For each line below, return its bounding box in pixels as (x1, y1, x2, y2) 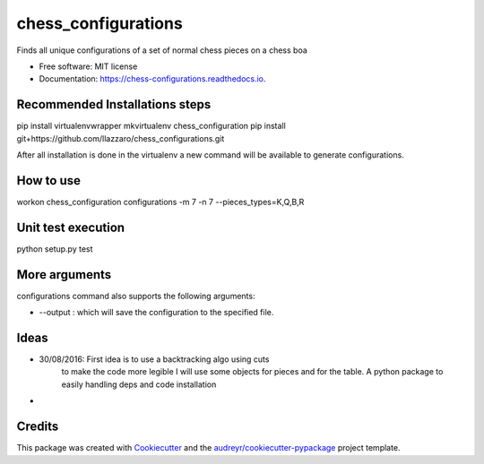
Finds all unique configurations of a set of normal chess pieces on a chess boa (16, 45, 308, 56)
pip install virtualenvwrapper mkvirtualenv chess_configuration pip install (16, 121, 286, 132)
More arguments (16, 267, 112, 282)
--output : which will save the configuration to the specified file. (39, 307, 274, 318)
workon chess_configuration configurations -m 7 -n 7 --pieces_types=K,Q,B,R (16, 196, 305, 207)
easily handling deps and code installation (61, 379, 217, 390)
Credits (16, 419, 59, 434)
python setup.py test (16, 243, 93, 254)
